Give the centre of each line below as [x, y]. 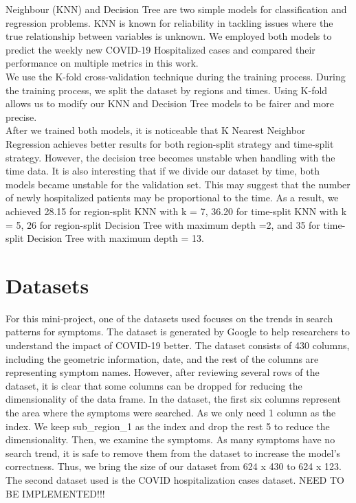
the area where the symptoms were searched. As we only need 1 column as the [171, 412]
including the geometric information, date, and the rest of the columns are [162, 358]
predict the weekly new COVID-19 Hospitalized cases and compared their [160, 49]
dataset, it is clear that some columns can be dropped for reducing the [154, 385]
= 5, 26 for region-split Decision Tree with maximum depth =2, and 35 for [163, 224]
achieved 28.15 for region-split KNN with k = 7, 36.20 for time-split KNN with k [176, 211]
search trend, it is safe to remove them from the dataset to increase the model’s [173, 452]
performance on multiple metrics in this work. [102, 63]
